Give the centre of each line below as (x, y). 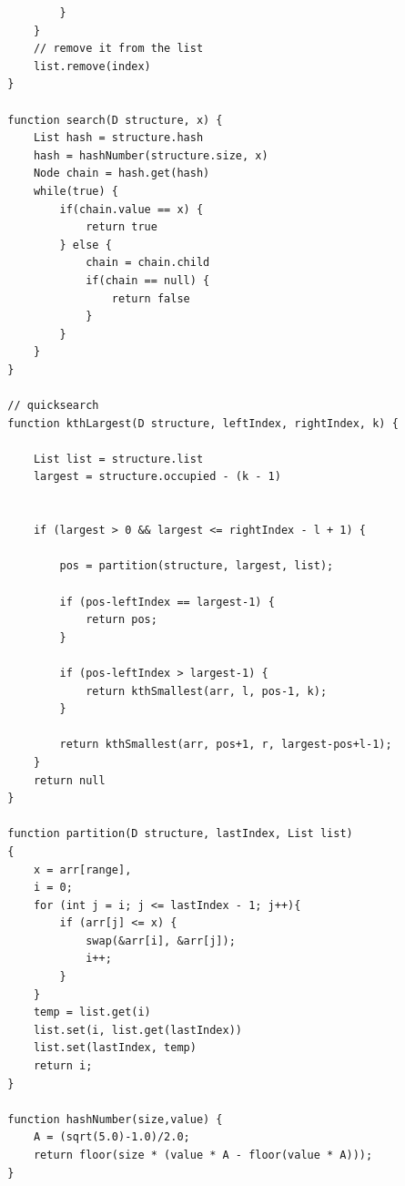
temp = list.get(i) (92, 1012)
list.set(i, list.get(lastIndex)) (137, 1030)
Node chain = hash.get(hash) (121, 174)
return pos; (121, 620)
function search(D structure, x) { (115, 120)
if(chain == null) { (148, 280)
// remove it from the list (118, 49)
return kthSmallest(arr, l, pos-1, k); (207, 691)
